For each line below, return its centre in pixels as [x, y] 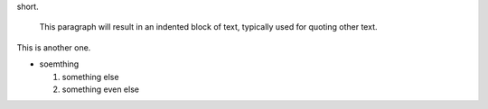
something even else [101, 89]
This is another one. [54, 47]
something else [90, 77]
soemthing [59, 64]
